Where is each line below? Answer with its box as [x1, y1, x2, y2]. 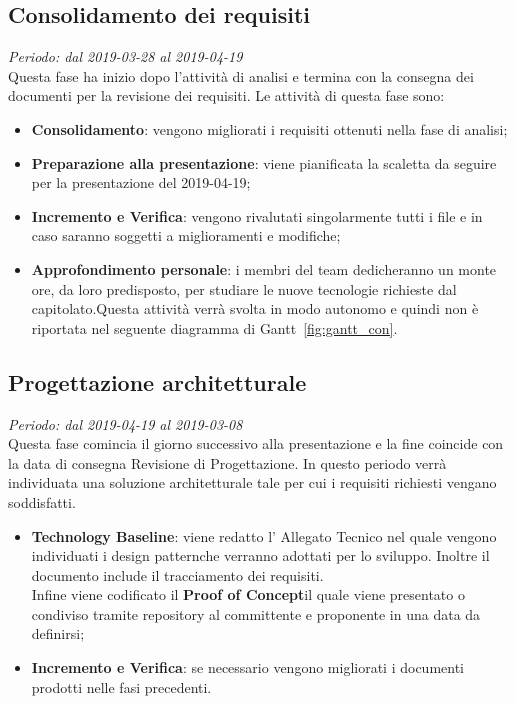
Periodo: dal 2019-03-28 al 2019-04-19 [8, 46, 243, 67]
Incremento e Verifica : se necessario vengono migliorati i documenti [31, 657, 465, 678]
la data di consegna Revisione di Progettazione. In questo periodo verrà [8, 452, 447, 473]
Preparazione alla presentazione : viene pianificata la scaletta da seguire [31, 152, 497, 173]
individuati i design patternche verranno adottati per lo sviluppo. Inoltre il [31, 545, 490, 566]
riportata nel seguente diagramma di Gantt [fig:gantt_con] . [31, 317, 398, 338]
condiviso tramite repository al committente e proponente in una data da [31, 603, 481, 624]
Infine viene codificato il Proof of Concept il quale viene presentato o [31, 584, 465, 605]
